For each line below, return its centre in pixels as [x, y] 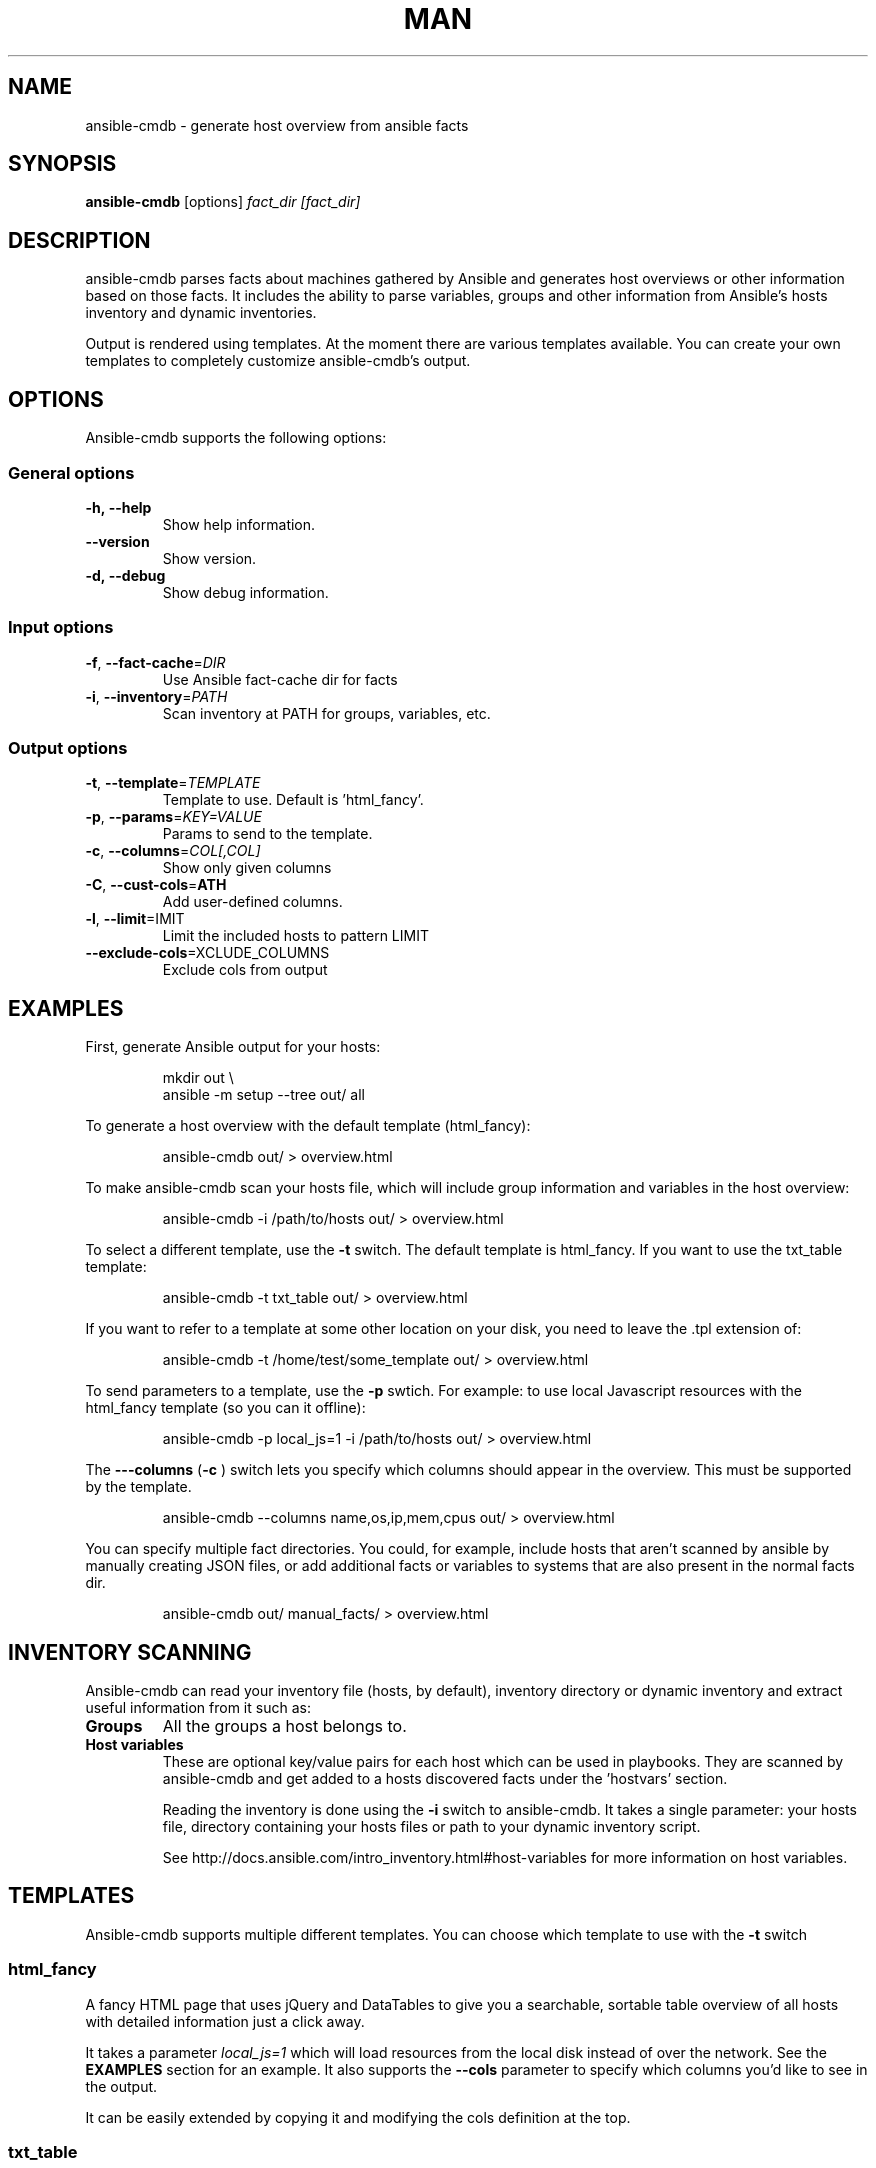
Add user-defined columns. [252, 902]
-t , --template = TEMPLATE [173, 783]
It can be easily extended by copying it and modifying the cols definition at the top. [358, 2117]
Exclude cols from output [245, 970]
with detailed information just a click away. [225, 2021]
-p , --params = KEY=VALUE [173, 817]
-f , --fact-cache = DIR [155, 662]
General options [71, 472]
